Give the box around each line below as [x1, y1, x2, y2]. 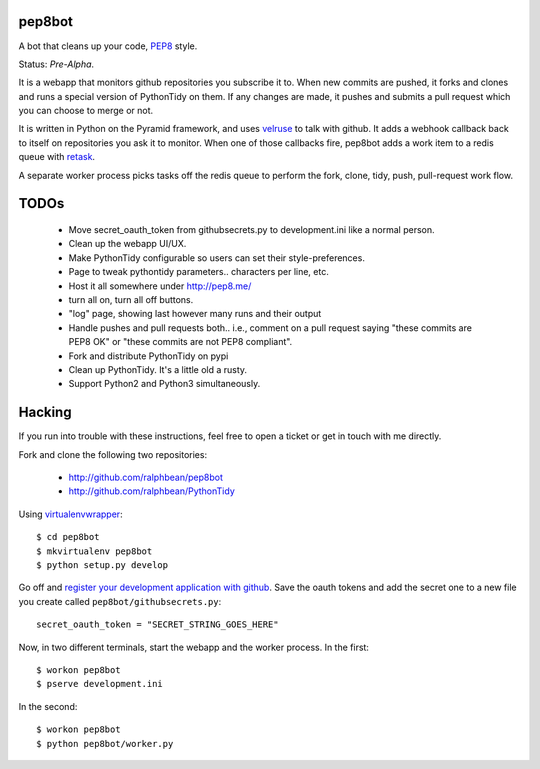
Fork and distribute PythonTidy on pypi [68, 350, 229, 362]
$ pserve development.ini [36, 678, 164, 690]
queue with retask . [18, 151, 95, 163]
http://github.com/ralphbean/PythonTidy [68, 485, 235, 497]
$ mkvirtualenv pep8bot [36, 545, 153, 557]
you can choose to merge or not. [18, 105, 154, 117]
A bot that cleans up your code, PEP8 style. [18, 40, 198, 52]
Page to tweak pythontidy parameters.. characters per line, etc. [68, 266, 329, 278]
